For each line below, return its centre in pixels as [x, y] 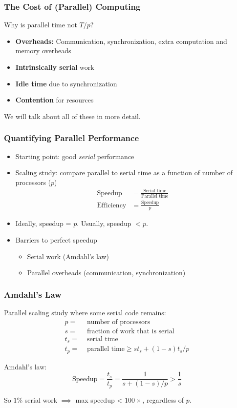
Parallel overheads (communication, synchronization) [106, 273]
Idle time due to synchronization [66, 83]
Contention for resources [54, 100]
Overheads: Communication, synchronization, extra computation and [121, 41]
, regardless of [163, 399]
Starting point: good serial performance [75, 156]
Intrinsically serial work [55, 67]
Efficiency [112, 205]
